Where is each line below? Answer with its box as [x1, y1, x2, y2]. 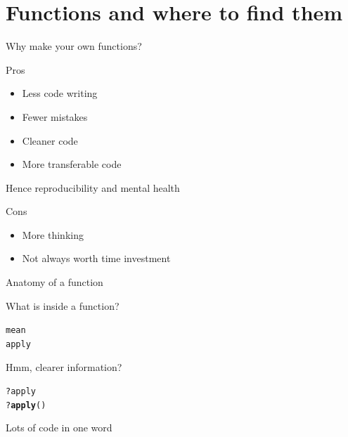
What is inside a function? [6, 298, 120, 313]
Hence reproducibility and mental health [6, 180, 180, 195]
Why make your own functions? [6, 39, 142, 53]
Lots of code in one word [6, 420, 112, 435]
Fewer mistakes [22, 109, 88, 124]
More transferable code [22, 157, 122, 171]
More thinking [22, 227, 84, 242]
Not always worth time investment [22, 251, 171, 266]
